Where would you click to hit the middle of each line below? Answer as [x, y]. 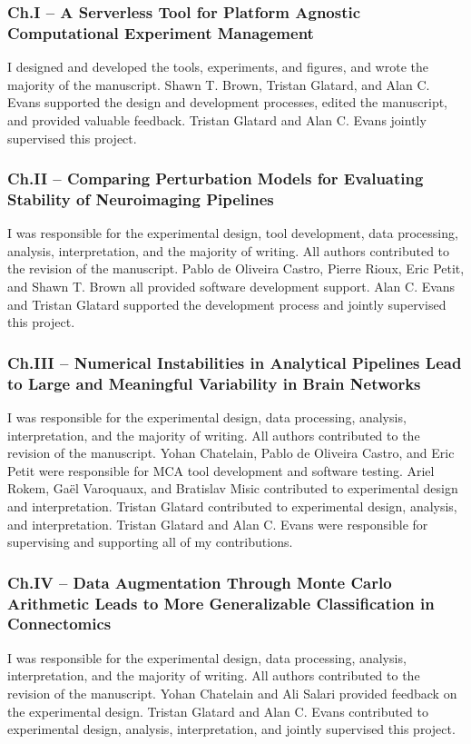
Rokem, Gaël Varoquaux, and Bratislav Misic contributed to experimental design [233, 488]
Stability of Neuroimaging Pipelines [141, 198]
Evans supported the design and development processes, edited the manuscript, [228, 102]
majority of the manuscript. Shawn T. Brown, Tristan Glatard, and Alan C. [219, 84]
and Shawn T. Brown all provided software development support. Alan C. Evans [231, 287]
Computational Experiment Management [161, 32]
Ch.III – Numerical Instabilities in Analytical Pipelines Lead [235, 362]
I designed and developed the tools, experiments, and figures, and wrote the [218, 67]
